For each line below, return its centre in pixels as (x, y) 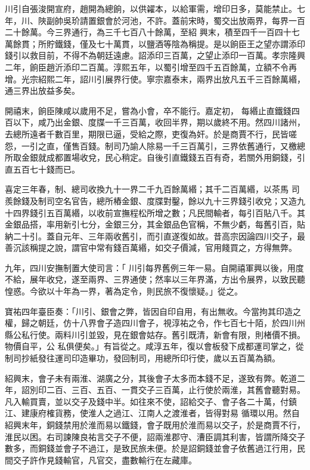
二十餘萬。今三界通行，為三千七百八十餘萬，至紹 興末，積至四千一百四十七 (152, 32)
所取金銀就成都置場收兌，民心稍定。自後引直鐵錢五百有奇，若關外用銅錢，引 (155, 157)
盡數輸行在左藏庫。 (159, 460)
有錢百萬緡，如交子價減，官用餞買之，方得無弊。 (201, 248)
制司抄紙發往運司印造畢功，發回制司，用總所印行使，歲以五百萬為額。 (142, 358)
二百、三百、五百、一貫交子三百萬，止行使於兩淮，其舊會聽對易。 (176, 390)
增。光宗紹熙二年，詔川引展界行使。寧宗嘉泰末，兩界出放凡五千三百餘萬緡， (155, 79)
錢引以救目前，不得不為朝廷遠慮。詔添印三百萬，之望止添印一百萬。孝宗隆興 (155, 55)
